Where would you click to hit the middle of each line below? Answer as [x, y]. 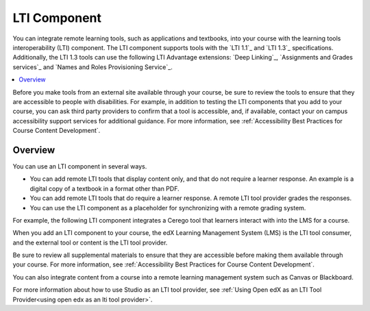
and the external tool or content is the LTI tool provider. [90, 242]
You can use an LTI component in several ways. [80, 166]
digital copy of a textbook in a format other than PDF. [104, 188]
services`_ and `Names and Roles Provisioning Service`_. [92, 67]
